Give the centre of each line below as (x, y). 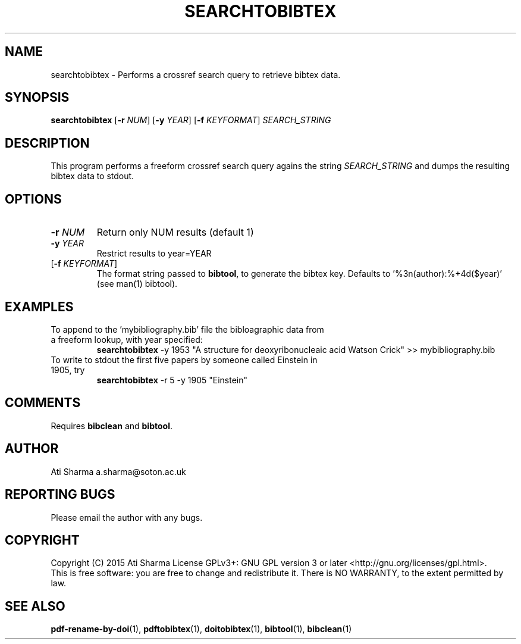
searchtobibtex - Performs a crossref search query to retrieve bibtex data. (196, 74)
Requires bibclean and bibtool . (112, 426)
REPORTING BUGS (60, 495)
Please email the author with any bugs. (127, 517)
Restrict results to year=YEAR (154, 254)
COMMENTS (43, 403)
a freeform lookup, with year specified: (127, 339)
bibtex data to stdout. (92, 176)
